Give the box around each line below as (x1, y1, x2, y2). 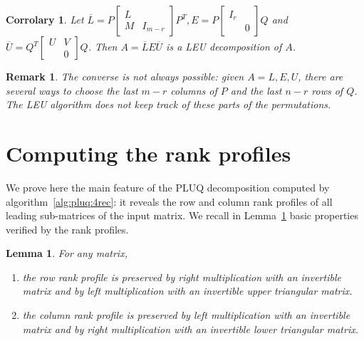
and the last (230, 83, 282, 98)
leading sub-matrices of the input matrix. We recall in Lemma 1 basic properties (6, 208, 358, 223)
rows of (311, 83, 343, 98)
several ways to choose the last (6, 83, 138, 98)
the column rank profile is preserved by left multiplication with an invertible (22, 308, 350, 322)
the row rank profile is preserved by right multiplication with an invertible (22, 269, 341, 284)
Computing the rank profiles (6, 138, 291, 167)
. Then (88, 39, 118, 53)
